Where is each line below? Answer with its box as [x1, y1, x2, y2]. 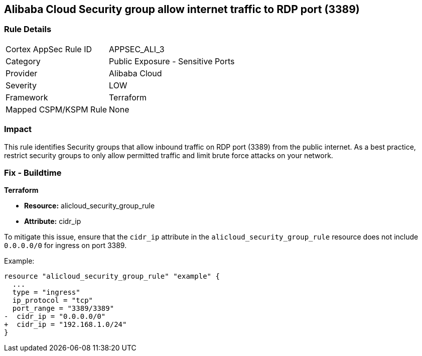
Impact [4, 124, 32, 135]
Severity [6, 80, 37, 90]
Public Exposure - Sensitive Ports [109, 56, 235, 66]
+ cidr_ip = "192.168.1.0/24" [4, 320, 127, 329]
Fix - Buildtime [4, 167, 62, 178]
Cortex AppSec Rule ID [6, 44, 92, 54]
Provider [6, 68, 38, 78]
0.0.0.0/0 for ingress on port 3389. [4, 241, 127, 250]
